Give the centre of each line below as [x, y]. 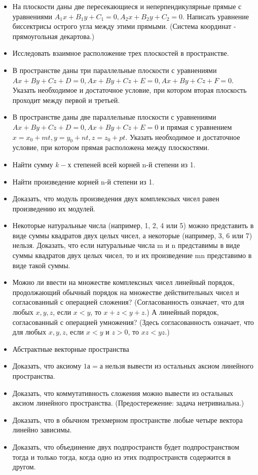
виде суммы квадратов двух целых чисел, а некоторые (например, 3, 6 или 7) [132, 235]
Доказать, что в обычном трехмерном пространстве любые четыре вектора [127, 419]
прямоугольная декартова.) [53, 36]
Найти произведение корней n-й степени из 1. [83, 181]
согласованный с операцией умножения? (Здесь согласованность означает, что [133, 322]
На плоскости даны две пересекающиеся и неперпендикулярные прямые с [127, 6]
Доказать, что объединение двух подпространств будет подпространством [126, 446]
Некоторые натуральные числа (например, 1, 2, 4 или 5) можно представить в [133, 225]
